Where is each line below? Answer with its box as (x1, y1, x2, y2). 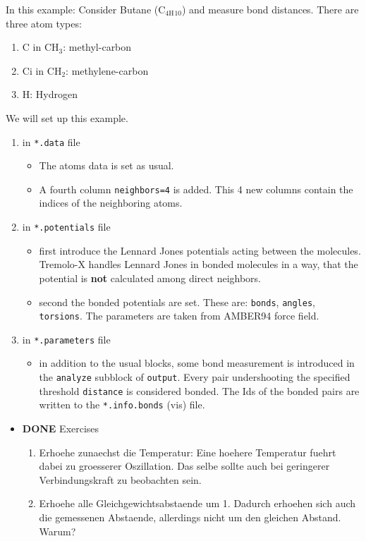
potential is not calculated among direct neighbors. (39, 270, 261, 285)
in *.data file (22, 134, 80, 149)
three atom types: (6, 16, 82, 30)
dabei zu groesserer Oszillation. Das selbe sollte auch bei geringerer (39, 458, 330, 473)
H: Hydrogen (22, 87, 78, 102)
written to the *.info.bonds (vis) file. (39, 397, 205, 412)
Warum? (39, 523, 76, 538)
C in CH (22, 39, 59, 54)
